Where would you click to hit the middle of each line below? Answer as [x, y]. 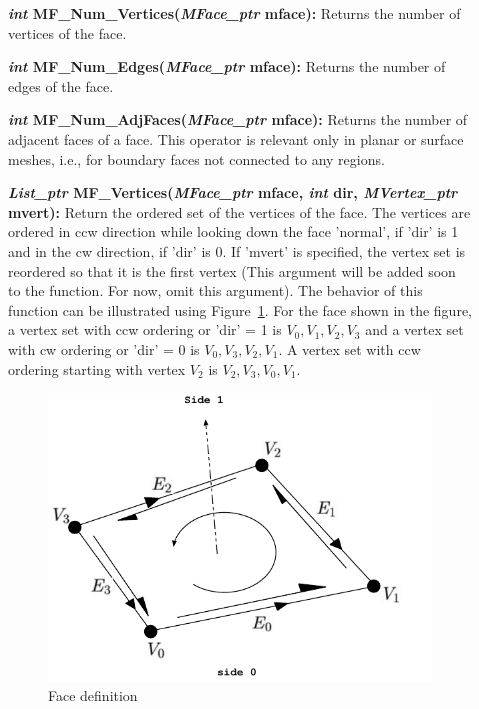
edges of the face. [61, 85]
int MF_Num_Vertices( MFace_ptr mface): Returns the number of [234, 13]
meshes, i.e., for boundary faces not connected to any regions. [196, 158]
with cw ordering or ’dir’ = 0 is [104, 348]
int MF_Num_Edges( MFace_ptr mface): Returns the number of [227, 66]
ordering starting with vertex [97, 368]
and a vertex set [414, 329]
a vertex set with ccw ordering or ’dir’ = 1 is [145, 329]
